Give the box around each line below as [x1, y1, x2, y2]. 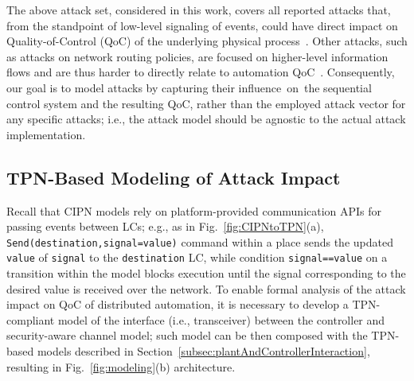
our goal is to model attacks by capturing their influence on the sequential [6, 79, 372, 95]
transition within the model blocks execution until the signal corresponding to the [6, 265, 406, 282]
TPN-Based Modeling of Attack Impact [6, 165, 341, 189]
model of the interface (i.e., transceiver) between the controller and [57, 311, 385, 328]
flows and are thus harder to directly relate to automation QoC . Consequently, [6, 64, 395, 80]
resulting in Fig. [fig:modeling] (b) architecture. [6, 358, 236, 375]
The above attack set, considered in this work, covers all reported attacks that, [6, 2, 391, 17]
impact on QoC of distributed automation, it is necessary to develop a [6, 296, 349, 313]
